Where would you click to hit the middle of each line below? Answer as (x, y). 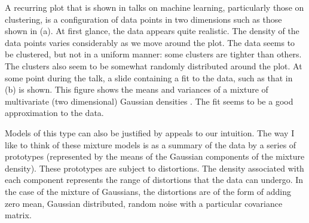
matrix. (18, 215)
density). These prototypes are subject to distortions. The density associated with (154, 168)
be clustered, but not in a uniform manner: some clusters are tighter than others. (153, 54)
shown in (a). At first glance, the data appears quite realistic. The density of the (152, 31)
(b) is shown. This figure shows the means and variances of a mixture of (137, 89)
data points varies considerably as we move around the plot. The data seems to (150, 42)
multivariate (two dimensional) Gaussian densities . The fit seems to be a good (149, 101)
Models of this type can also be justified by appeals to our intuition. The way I (150, 132)
